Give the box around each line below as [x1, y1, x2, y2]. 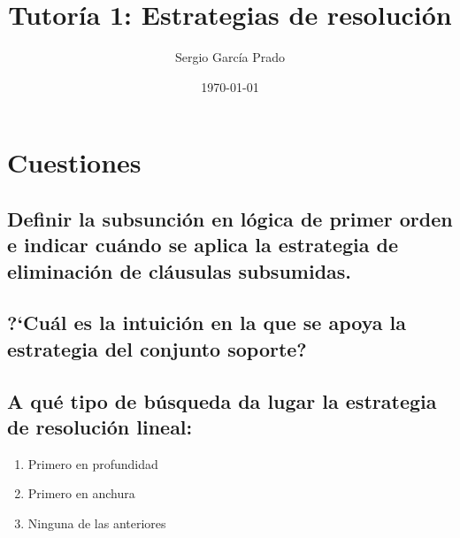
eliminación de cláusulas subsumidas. [7, 257, 352, 284]
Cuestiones [7, 144, 142, 181]
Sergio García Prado [174, 48, 286, 66]
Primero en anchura [27, 484, 135, 503]
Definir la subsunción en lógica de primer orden [7, 204, 453, 232]
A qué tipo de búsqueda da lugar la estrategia [7, 387, 437, 414]
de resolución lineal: [7, 413, 193, 441]
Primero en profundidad [27, 454, 158, 473]
